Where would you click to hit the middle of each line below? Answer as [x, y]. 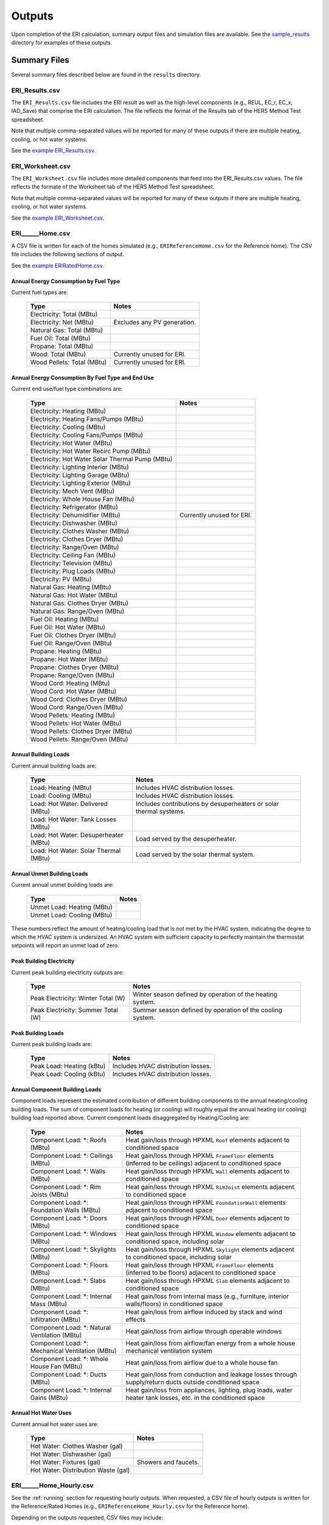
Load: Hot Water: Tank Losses [73, 819]
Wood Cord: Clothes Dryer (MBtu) [79, 699]
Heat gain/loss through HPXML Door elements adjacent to [208, 1218]
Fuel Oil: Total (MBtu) [60, 339]
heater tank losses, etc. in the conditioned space [195, 1398]
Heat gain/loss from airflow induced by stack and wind [204, 1311]
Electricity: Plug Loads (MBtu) [73, 571]
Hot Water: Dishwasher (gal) [71, 1454]
